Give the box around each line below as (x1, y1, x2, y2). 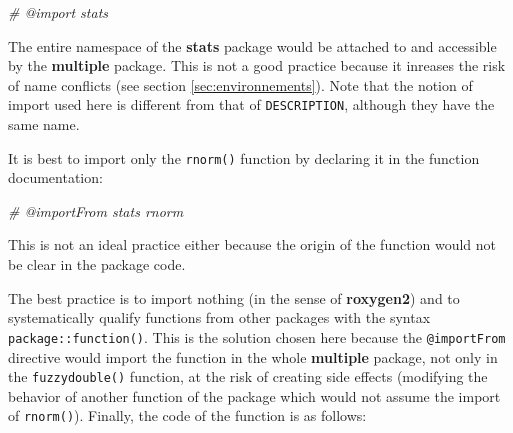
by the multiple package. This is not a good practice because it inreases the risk (8, 55, 506, 76)
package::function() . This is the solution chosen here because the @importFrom (8, 326, 506, 347)
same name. (8, 114, 80, 135)
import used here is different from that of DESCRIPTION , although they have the (8, 94, 495, 115)
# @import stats (8, 2, 109, 22)
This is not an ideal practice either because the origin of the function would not (8, 234, 497, 255)
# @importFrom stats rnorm (8, 200, 184, 221)
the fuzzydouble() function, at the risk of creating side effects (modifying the (8, 366, 488, 387)
